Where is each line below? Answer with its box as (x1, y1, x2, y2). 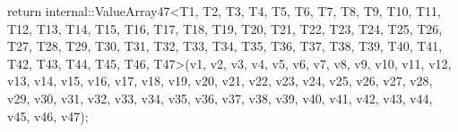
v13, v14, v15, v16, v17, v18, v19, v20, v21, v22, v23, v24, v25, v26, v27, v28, (7, 71, 433, 90)
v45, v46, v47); (7, 106, 89, 125)
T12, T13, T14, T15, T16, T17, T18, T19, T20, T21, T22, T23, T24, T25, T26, (7, 19, 443, 37)
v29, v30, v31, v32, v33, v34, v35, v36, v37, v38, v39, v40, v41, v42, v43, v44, (7, 88, 433, 107)
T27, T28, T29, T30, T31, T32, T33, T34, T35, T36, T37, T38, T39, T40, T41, (7, 37, 443, 55)
